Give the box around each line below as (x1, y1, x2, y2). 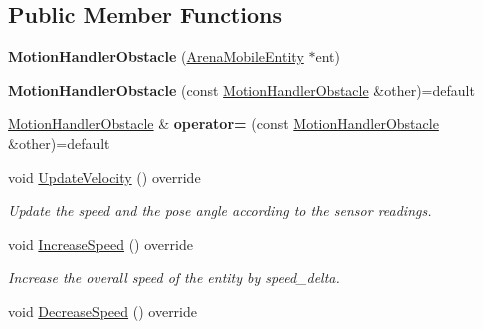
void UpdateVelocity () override (8, 166, 201, 187)
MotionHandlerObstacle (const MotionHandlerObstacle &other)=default (8, 79, 475, 100)
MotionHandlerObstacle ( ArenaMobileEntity (8, 46, 304, 67)
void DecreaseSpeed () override (8, 300, 198, 321)
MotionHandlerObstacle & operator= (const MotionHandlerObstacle (8, 113, 439, 134)
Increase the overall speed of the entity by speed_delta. (8, 267, 340, 288)
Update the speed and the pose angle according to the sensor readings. (8, 200, 432, 221)
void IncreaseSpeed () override (8, 233, 193, 254)
